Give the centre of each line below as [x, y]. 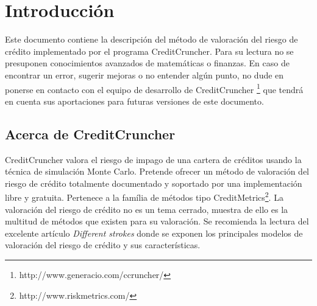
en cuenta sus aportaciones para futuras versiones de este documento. [134, 101]
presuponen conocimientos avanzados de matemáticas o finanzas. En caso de [147, 63]
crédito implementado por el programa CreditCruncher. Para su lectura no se [149, 51]
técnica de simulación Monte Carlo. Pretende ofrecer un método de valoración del [157, 171]
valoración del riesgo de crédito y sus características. [103, 245]
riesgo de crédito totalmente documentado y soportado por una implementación [154, 183]
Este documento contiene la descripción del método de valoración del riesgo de [151, 39]
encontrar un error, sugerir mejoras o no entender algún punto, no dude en [144, 75]
